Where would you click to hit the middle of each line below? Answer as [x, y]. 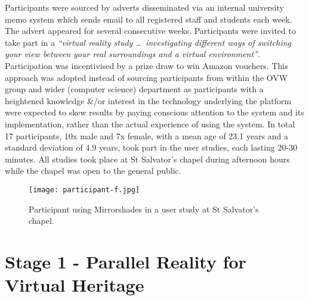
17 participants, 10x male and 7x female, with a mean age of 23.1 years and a [147, 135]
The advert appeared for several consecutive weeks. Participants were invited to [150, 31]
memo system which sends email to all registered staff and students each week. [149, 19]
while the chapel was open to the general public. [93, 171]
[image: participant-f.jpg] [84, 190]
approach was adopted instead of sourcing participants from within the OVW [146, 77]
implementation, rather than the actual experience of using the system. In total [150, 124]
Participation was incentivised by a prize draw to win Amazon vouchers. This [146, 65]
